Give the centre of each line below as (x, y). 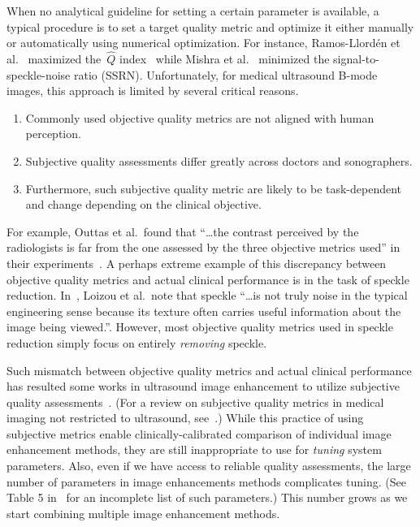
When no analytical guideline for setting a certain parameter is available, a (193, 11)
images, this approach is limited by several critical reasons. (153, 91)
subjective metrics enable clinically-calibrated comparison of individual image (199, 433)
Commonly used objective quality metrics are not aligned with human (200, 117)
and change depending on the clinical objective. (143, 204)
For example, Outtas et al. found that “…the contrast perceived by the (183, 231)
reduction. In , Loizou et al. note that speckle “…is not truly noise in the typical (207, 295)
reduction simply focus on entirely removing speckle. (137, 342)
